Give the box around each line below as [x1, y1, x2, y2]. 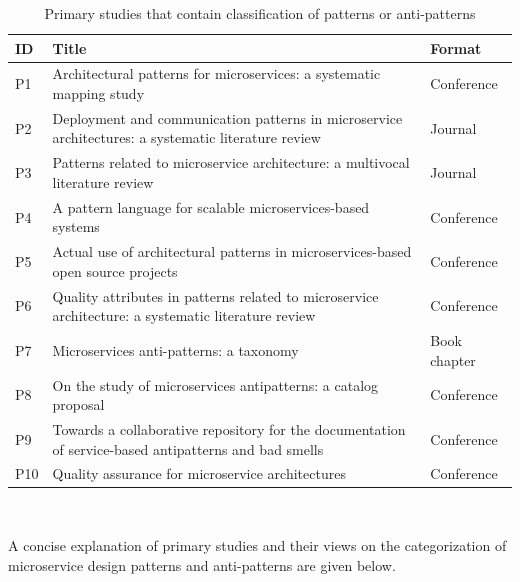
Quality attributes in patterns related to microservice [52, 285, 379, 306]
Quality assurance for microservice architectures [52, 463, 346, 484]
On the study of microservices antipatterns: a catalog [52, 374, 379, 395]
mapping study [52, 83, 145, 104]
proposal [52, 394, 105, 415]
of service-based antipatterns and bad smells [52, 438, 324, 459]
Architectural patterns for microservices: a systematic [52, 63, 381, 84]
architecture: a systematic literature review [52, 305, 316, 326]
